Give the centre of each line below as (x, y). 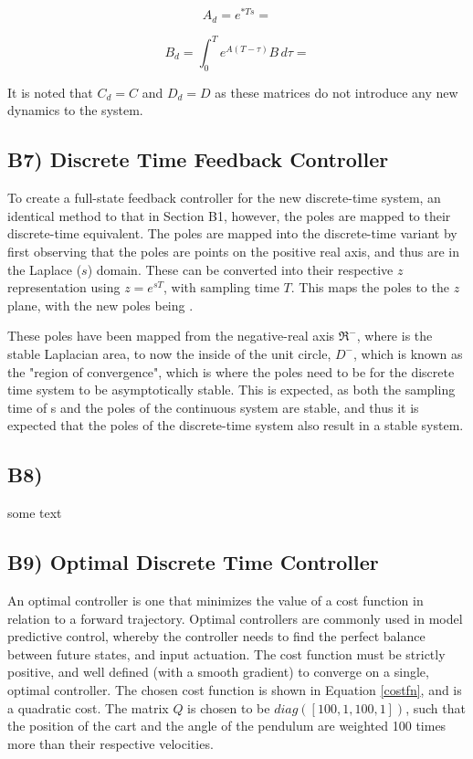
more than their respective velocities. (110, 743)
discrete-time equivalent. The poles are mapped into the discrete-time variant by (232, 233)
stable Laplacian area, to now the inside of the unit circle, (169, 353)
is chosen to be (229, 707)
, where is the (394, 336)
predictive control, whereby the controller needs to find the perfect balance (216, 636)
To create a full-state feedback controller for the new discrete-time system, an (224, 198)
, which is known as (408, 353)
